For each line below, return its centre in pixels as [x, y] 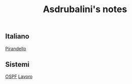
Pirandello [16, 49]
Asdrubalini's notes [85, 9]
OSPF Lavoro [19, 76]
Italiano [17, 36]
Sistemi [17, 65]
